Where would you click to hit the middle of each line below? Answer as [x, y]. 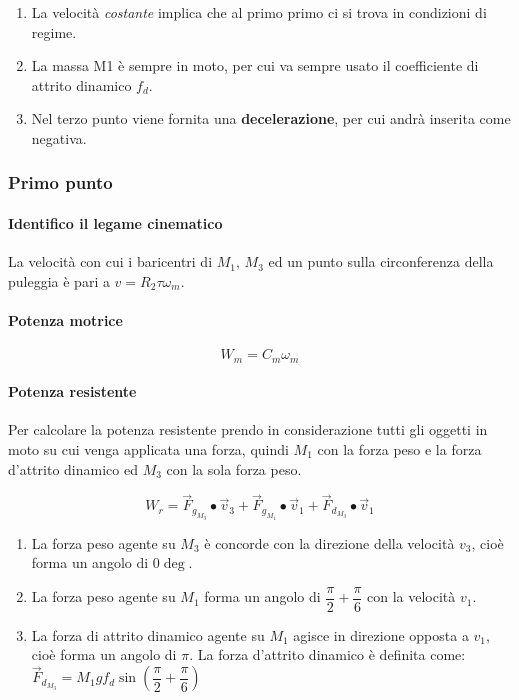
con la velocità [411, 596]
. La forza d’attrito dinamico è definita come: [327, 654]
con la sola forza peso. [234, 468]
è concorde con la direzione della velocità [329, 542]
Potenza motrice [65, 319]
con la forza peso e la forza [399, 449]
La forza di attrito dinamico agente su [148, 634]
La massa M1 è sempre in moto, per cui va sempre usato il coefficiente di [255, 65]
